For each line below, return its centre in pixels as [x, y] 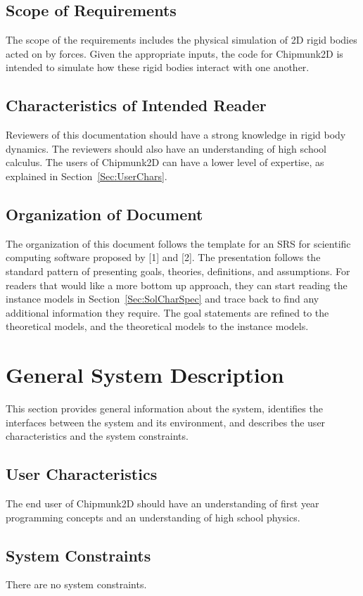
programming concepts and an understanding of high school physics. [153, 517]
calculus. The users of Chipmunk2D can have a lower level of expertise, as [165, 162]
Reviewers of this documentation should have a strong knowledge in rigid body [176, 135]
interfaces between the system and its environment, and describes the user [166, 422]
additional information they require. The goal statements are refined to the [167, 312]
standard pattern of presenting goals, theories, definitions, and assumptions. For [178, 271]
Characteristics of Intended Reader [136, 105]
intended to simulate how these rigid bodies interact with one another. [158, 67]
